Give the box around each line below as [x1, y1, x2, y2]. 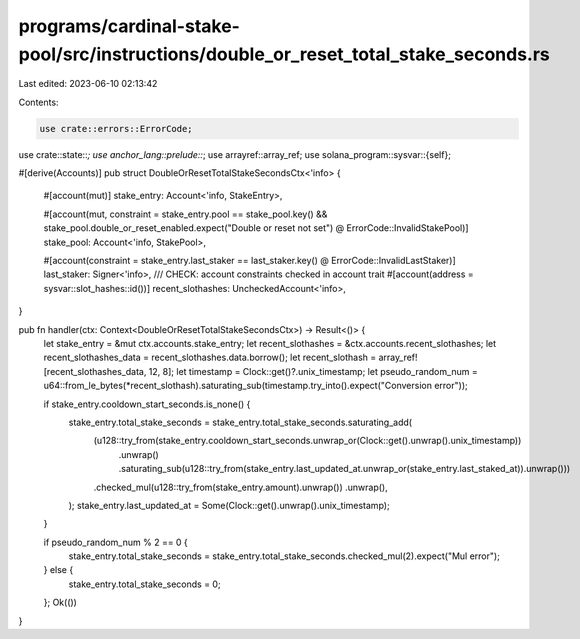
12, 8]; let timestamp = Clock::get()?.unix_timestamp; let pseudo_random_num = [148, 365, 479, 377]
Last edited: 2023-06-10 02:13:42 [18, 78, 158, 90]
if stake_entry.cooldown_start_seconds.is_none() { [43, 398, 251, 410]
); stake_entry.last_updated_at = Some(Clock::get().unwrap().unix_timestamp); [68, 499, 390, 511]
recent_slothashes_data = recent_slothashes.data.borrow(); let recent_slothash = [43, 351, 377, 364]
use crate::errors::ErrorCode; [39, 123, 194, 134]
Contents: [18, 96, 59, 108]
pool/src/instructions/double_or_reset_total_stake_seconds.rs [18, 43, 550, 65]
